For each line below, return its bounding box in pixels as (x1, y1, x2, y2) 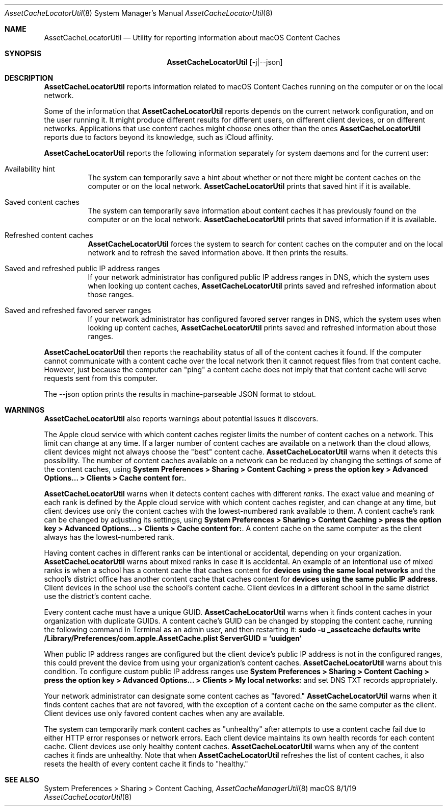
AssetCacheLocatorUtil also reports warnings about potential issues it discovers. (44, 414, 319, 423)
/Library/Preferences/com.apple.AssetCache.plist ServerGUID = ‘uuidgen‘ (44, 634, 302, 642)
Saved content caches (5, 198, 80, 206)
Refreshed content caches (5, 231, 93, 240)
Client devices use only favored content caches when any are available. (44, 709, 285, 718)
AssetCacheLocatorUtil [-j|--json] (167, 58, 283, 66)
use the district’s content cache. (44, 592, 151, 601)
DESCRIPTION (5, 74, 54, 82)
